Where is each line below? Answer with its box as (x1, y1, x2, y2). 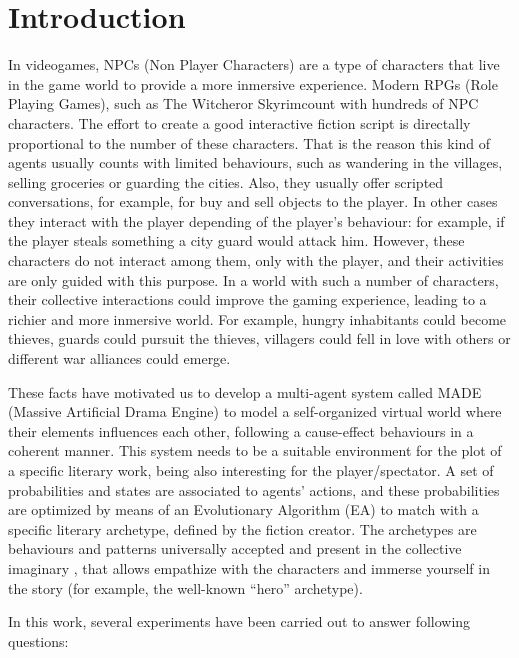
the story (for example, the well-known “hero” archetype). (8, 577, 363, 598)
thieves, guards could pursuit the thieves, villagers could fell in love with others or (8, 328, 511, 349)
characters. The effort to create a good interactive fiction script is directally (8, 112, 471, 133)
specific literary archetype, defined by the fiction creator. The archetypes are (8, 518, 477, 539)
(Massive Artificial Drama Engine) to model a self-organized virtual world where (8, 401, 502, 422)
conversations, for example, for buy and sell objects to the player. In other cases (8, 191, 498, 212)
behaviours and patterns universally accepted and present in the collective (8, 538, 462, 559)
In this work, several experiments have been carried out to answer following (8, 611, 471, 632)
